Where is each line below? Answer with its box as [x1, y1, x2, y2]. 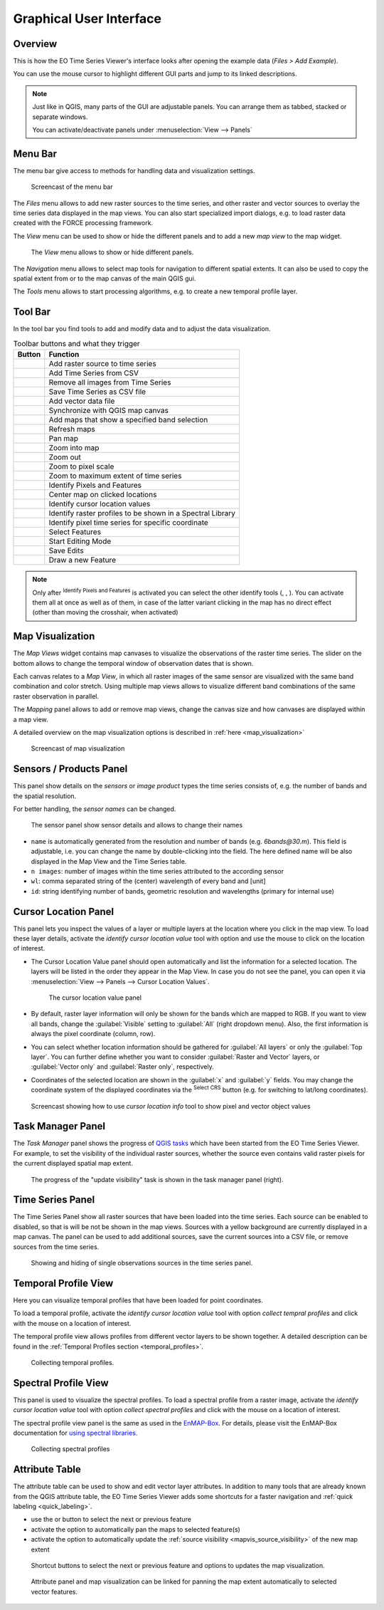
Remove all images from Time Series [48, 377, 171, 387]
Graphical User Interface [13, 11, 161, 26]
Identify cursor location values [48, 499, 151, 509]
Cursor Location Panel [13, 905, 114, 918]
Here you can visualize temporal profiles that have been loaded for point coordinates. [13, 1296, 263, 1305]
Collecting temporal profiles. [31, 1358, 114, 1366]
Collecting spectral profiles [31, 1445, 110, 1453]
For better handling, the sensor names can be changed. [13, 805, 176, 813]
